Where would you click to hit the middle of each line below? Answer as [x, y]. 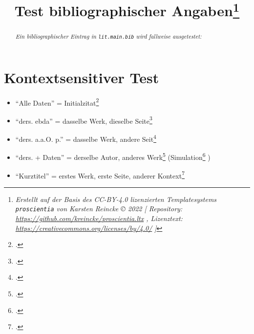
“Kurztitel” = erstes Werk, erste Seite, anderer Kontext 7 [100, 175]
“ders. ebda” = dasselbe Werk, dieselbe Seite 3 [84, 120]
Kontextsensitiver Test [82, 77]
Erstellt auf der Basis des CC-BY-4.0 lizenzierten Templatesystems [116, 199]
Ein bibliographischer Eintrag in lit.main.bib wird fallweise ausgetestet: [108, 36]
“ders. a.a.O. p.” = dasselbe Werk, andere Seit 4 [86, 138]
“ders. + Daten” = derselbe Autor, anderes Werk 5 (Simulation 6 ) [113, 156]
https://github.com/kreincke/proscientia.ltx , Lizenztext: [99, 218]
